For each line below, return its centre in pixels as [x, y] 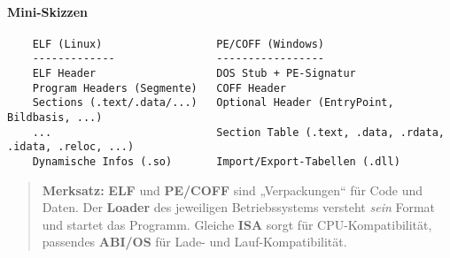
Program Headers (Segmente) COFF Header [159, 88]
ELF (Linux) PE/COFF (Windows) [178, 44]
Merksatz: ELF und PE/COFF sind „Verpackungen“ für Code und [233, 190]
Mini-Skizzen [48, 11]
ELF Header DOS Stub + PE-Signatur [194, 74]
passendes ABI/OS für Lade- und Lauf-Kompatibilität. [194, 242]
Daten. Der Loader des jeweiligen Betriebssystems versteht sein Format [239, 207]
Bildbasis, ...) [55, 118]
